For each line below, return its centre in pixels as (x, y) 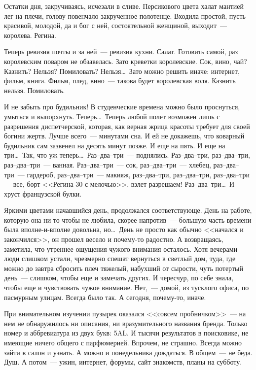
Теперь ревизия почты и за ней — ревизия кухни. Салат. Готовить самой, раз (121, 51)
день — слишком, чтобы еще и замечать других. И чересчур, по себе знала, (119, 278)
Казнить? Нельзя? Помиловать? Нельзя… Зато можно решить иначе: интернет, (122, 71)
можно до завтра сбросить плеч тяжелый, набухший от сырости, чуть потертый (124, 268)
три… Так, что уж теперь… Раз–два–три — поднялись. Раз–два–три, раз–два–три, (127, 155)
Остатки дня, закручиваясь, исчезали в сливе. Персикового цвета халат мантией (124, 6)
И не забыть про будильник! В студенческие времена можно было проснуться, (122, 107)
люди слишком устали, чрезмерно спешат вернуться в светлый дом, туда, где (120, 258)
